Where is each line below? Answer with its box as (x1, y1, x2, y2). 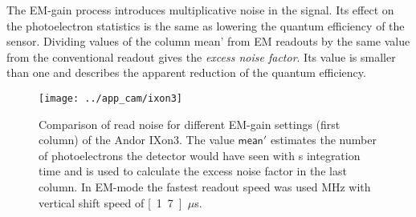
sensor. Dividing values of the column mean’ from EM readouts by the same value (6, 33, 410, 50)
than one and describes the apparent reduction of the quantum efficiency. (6, 64, 366, 81)
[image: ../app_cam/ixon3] (39, 92, 182, 104)
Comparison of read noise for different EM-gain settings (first (39, 115, 341, 132)
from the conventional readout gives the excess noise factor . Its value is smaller (6, 48, 396, 65)
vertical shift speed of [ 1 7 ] (39, 194, 182, 211)
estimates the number (270, 131, 377, 148)
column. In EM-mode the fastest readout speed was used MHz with (39, 179, 371, 195)
